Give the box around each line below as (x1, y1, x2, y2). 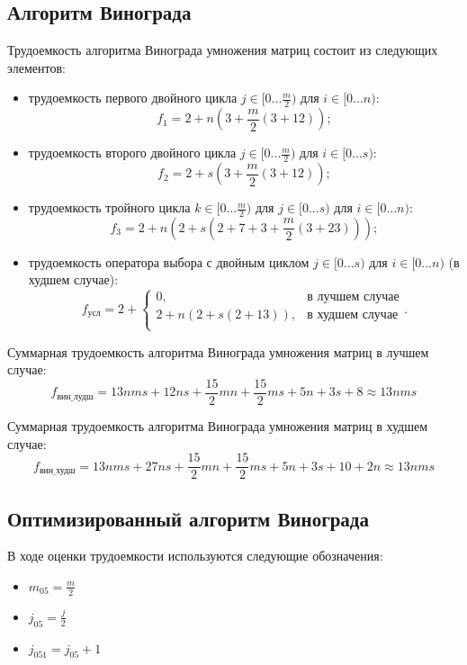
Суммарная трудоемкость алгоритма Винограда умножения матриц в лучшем (7, 342, 429, 361)
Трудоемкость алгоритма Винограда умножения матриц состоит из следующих (7, 40, 438, 59)
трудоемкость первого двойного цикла (28, 88, 238, 107)
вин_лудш (57, 391, 94, 401)
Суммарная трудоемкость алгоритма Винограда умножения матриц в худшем (7, 416, 428, 435)
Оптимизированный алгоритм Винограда (7, 504, 369, 532)
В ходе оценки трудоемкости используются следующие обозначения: (7, 546, 383, 565)
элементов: (7, 58, 66, 76)
